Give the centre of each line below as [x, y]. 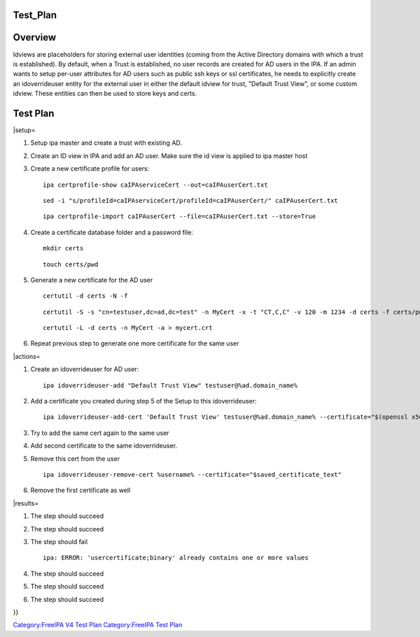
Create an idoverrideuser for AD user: [85, 369]
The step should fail [59, 541]
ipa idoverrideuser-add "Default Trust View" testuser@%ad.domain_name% [170, 385]
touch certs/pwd [71, 264]
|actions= [27, 356]
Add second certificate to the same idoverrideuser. [104, 446]
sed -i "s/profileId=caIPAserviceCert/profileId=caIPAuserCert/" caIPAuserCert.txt [191, 200]
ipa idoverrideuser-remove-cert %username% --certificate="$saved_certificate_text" [192, 474]
